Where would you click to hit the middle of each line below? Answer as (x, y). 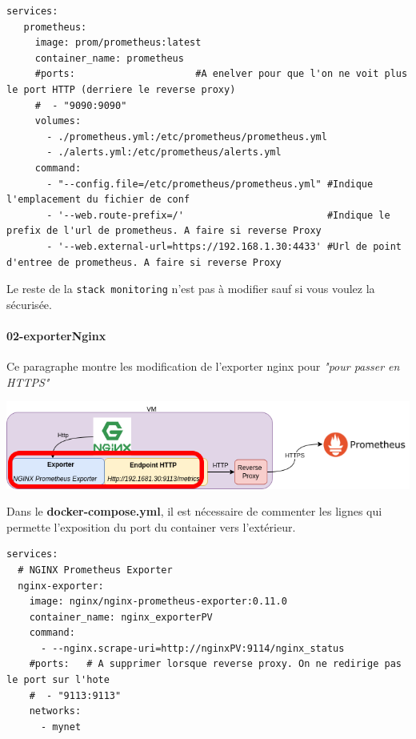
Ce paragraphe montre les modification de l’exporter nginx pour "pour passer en (203, 366)
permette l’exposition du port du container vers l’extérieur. (151, 526)
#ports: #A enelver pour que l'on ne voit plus (221, 74)
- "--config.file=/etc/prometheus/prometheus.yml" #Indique (210, 184)
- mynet (61, 727)
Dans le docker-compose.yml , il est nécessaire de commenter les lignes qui (194, 511)
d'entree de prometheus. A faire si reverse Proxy (144, 262)
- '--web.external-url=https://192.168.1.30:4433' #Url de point (224, 246)
